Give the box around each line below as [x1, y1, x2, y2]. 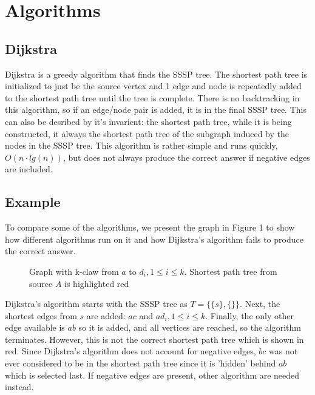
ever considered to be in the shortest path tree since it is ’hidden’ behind [5, 357, 276, 370]
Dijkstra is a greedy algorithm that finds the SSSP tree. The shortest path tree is [5, 67, 308, 80]
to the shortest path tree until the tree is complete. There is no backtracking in [5, 91, 300, 104]
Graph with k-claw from [29, 265, 119, 277]
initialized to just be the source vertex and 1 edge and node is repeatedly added [5, 79, 302, 92]
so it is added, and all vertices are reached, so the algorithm [78, 321, 301, 334]
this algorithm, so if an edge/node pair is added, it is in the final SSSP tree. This [5, 103, 307, 116]
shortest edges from [5, 309, 77, 322]
